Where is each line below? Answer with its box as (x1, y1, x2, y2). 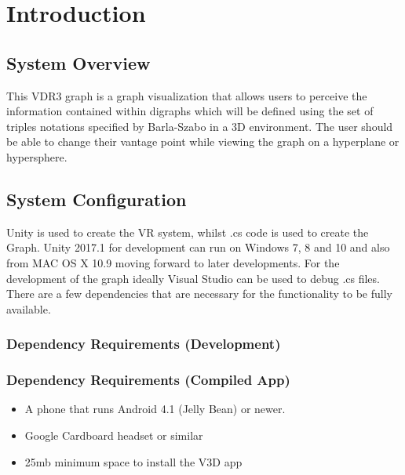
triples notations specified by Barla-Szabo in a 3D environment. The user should (6, 118, 393, 134)
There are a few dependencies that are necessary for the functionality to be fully (6, 285, 392, 302)
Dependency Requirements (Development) (6, 334, 281, 354)
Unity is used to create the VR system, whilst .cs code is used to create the (6, 223, 369, 240)
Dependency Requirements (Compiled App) (6, 370, 290, 390)
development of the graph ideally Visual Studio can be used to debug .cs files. (6, 270, 380, 286)
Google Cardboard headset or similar (24, 426, 203, 443)
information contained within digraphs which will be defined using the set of (6, 103, 374, 119)
